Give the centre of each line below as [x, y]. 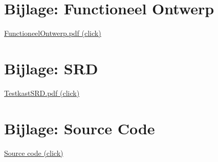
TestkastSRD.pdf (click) [42, 93]
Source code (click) [34, 153]
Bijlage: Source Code [80, 128]
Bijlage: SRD [51, 68]
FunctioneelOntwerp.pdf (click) [53, 33]
